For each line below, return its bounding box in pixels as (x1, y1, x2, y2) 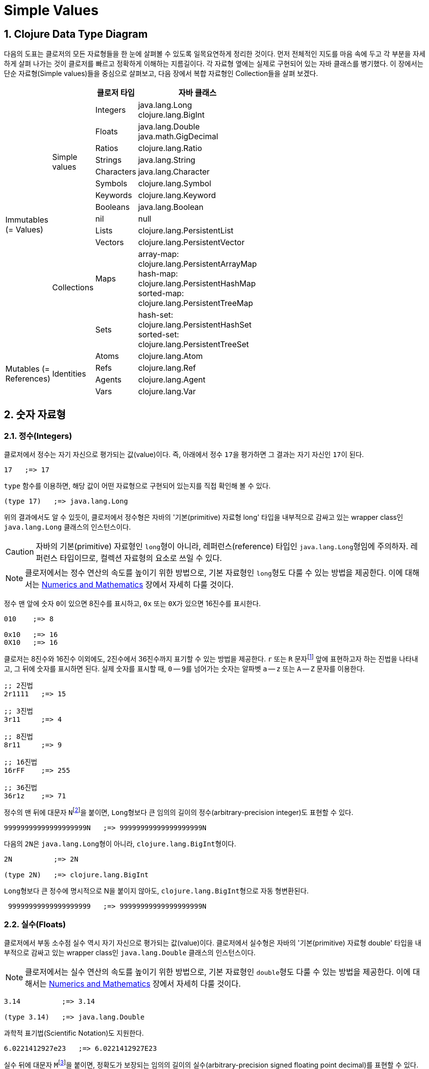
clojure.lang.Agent (138, 375, 205, 385)
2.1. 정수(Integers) (4, 431, 72, 441)
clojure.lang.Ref (138, 363, 196, 373)
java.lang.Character (138, 167, 210, 177)
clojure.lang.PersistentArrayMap (138, 259, 257, 269)
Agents (95, 375, 122, 385)
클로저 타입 (97, 88, 135, 98)
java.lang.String (138, 155, 196, 165)
